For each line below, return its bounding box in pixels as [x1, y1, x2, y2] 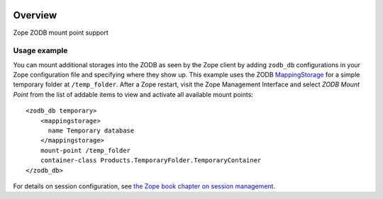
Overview [13, 9, 57, 21]
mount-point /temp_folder [40, 146, 131, 154]
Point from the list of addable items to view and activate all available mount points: [13, 90, 253, 98]
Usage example [13, 46, 68, 56]
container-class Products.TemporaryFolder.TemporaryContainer [40, 157, 262, 164]
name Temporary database [48, 127, 135, 135]
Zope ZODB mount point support [13, 28, 109, 37]
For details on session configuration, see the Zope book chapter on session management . [13, 181, 276, 191]
